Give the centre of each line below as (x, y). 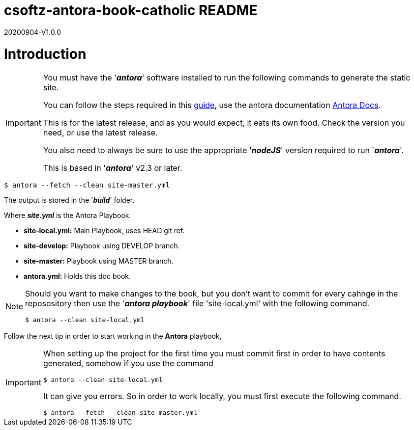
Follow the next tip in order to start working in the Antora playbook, (113, 336)
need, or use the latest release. (100, 133)
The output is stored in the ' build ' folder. (69, 200)
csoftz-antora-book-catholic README (131, 10)
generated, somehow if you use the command (128, 363)
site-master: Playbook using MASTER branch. (99, 261)
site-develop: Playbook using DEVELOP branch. (102, 246)
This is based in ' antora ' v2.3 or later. (113, 168)
